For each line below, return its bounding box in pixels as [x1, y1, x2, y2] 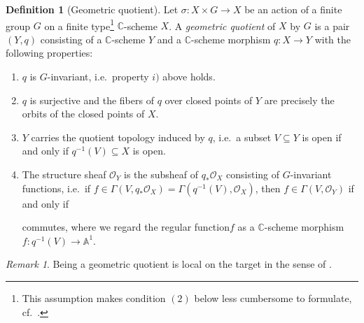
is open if [302, 129, 342, 144]
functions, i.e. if [22, 180, 91, 195]
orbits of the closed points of [22, 106, 145, 121]
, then [255, 180, 281, 195]
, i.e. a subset [212, 129, 272, 144]
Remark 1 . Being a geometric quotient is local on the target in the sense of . [6, 257, 332, 271]
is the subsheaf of [124, 167, 199, 181]
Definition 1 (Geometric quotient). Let [6, 2, 178, 16]
